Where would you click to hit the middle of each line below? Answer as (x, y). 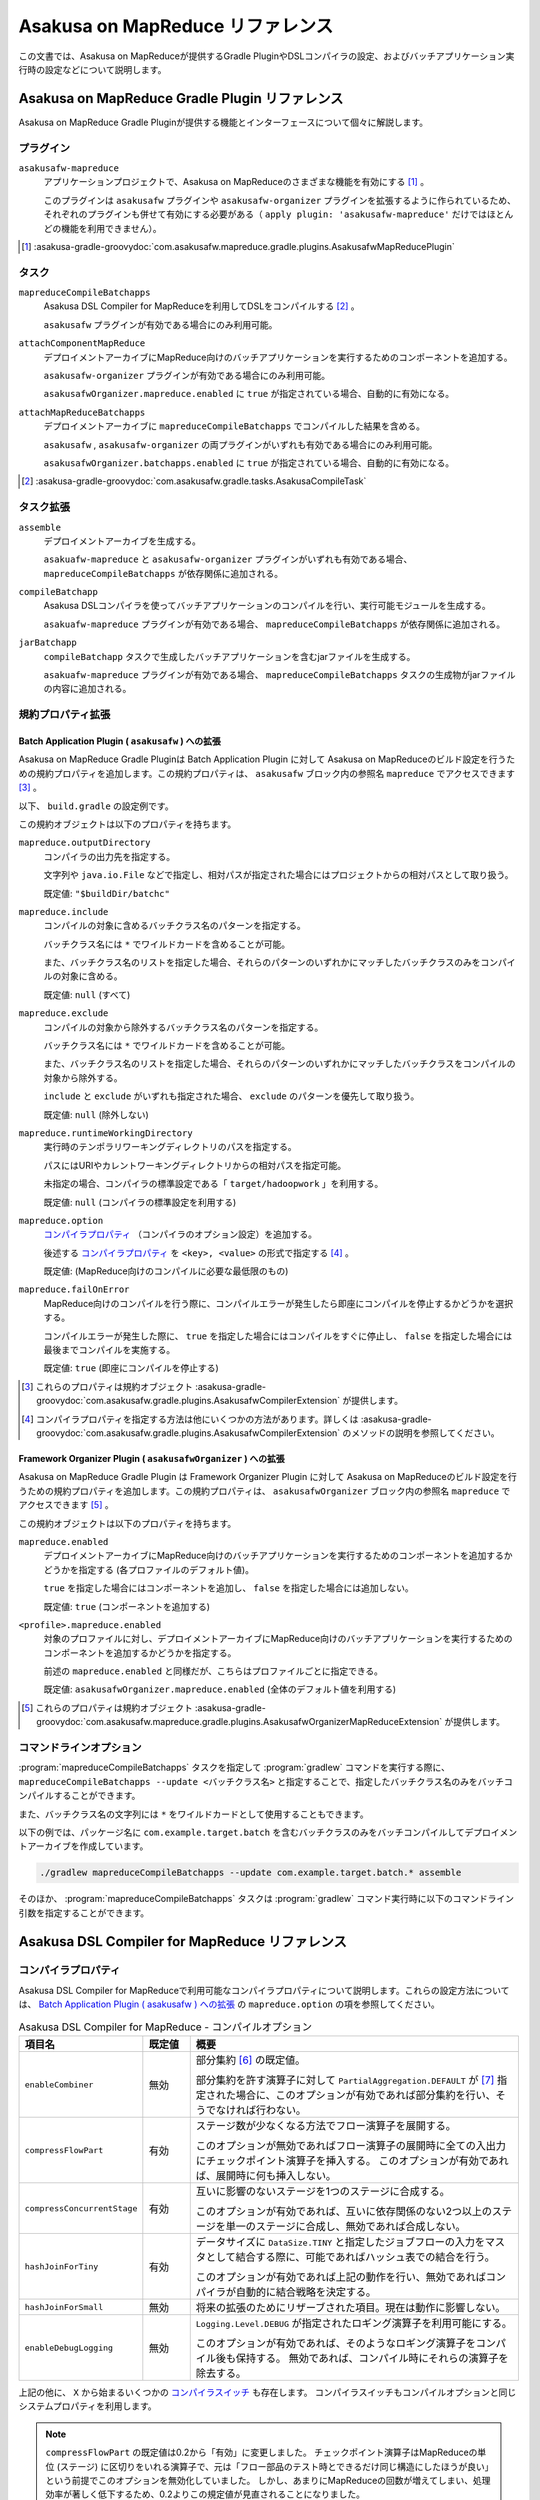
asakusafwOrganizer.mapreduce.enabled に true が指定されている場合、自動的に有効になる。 (249, 394)
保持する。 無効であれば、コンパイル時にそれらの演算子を (372, 2358)
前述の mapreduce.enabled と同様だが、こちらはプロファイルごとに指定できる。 (213, 1671)
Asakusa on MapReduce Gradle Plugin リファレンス (181, 98)
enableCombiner (59, 2084)
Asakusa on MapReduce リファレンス (176, 26)
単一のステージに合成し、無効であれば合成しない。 (345, 2227)
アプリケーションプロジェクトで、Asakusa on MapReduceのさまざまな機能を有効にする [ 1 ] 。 (236, 182)
